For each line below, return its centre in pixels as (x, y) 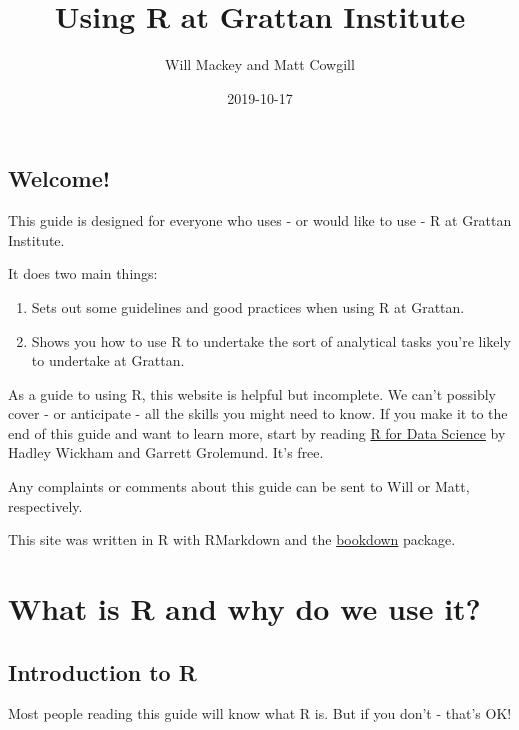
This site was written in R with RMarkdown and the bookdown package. (232, 539)
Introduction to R (102, 671)
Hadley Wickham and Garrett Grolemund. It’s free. (166, 452)
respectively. (45, 505)
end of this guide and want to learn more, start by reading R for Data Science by (257, 432)
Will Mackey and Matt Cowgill (260, 64)
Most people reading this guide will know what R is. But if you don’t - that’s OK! (260, 713)
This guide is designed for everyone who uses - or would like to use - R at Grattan (260, 220)
